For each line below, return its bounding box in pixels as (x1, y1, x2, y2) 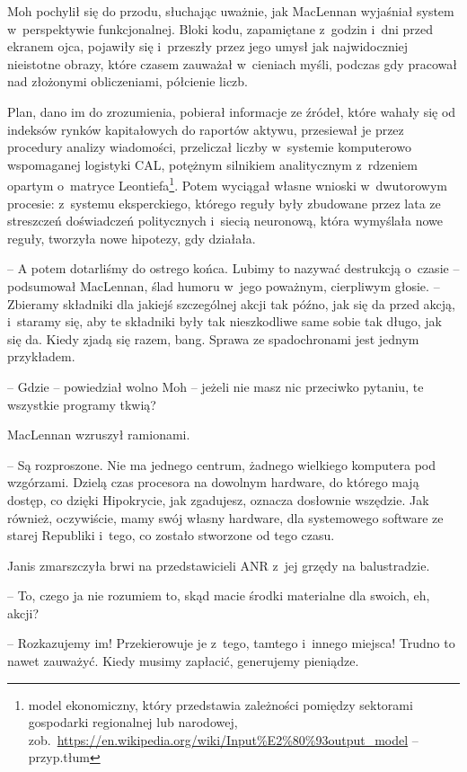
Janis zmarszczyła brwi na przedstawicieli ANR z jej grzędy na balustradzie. (7, 555, 430, 574)
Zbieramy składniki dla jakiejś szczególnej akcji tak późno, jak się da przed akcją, (7, 294, 455, 313)
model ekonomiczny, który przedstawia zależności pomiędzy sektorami (28, 695, 413, 714)
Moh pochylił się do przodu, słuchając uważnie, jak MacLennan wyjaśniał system (7, 2, 454, 20)
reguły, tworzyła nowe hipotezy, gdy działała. (7, 228, 256, 247)
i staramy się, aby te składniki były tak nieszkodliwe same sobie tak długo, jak (7, 312, 442, 331)
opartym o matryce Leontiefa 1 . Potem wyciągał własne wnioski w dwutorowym (7, 173, 447, 194)
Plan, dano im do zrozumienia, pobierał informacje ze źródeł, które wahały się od (7, 102, 456, 120)
